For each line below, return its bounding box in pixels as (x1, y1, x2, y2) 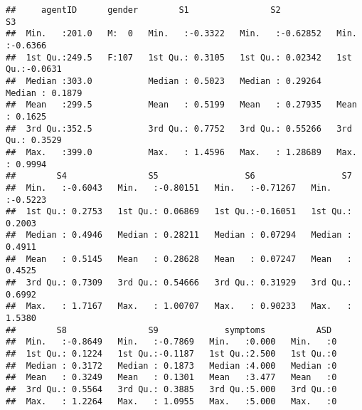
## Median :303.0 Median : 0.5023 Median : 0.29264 (6, 75, 321, 86)
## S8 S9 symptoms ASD (6, 325, 332, 335)
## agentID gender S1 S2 (6, 5, 281, 15)
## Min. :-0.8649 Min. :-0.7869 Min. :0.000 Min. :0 (6, 337, 337, 347)
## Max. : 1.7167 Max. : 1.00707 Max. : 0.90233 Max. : (6, 301, 352, 312)
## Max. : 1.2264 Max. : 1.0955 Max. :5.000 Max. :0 (6, 396, 337, 406)
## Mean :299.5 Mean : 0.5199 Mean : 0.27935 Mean (6, 100, 357, 110)
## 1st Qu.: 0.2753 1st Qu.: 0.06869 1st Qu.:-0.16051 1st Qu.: (6, 206, 352, 217)
